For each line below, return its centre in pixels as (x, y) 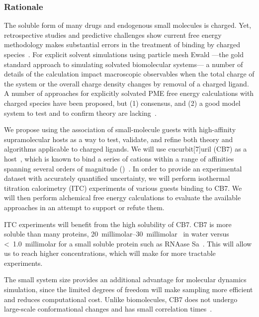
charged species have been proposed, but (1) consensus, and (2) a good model (122, 103)
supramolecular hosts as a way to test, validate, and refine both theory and (119, 139)
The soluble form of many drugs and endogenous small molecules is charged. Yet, (128, 25)
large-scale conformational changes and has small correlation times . (108, 309)
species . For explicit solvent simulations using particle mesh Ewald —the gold (124, 54)
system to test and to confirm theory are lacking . (80, 113)
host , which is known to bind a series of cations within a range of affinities (119, 158)
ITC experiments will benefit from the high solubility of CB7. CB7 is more (118, 224)
